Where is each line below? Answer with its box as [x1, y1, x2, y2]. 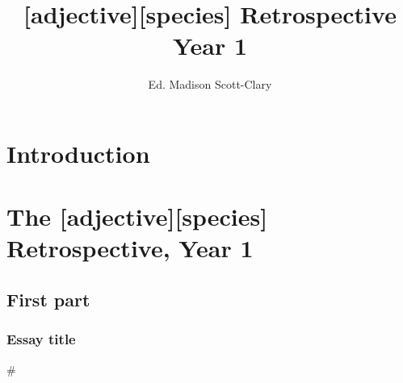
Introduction [6, 136, 150, 169]
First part [6, 287, 90, 312]
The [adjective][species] [6, 200, 268, 233]
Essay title [6, 329, 76, 349]
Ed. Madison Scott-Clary [148, 76, 272, 93]
